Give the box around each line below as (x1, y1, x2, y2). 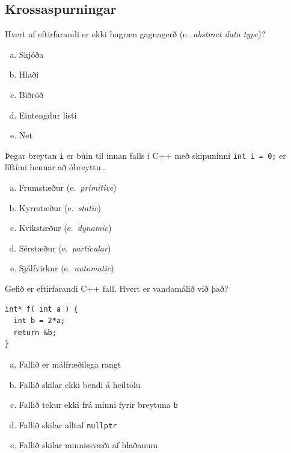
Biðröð (19, 88, 44, 100)
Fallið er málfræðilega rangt (19, 357, 121, 370)
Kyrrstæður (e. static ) (19, 201, 101, 214)
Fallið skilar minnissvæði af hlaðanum (19, 439, 158, 451)
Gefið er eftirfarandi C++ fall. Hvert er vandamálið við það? (5, 282, 228, 294)
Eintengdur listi (19, 108, 77, 121)
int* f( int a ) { (5, 304, 78, 313)
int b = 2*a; (13, 316, 66, 325)
